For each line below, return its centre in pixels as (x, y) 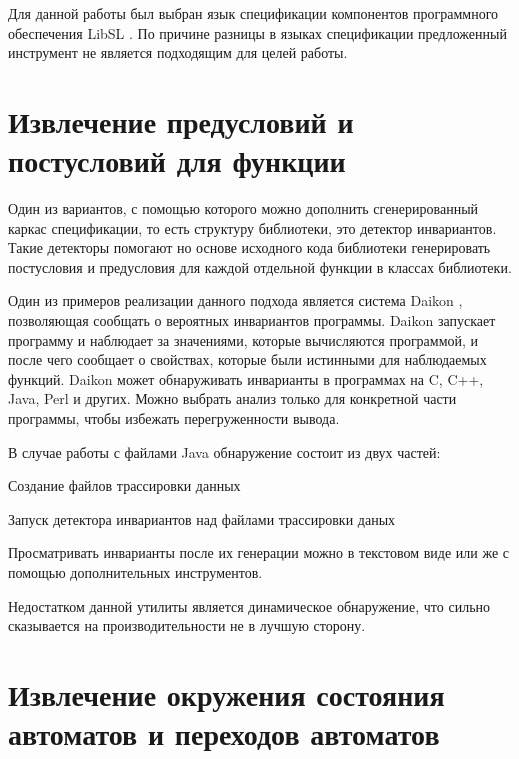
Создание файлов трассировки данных (124, 485)
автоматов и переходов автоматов (224, 733)
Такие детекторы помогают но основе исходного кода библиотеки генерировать (249, 247)
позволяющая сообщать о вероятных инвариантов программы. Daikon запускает (252, 320)
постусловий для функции (177, 160)
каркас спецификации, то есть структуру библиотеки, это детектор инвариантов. (252, 227)
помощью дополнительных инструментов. (135, 572)
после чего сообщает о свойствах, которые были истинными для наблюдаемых (247, 359)
